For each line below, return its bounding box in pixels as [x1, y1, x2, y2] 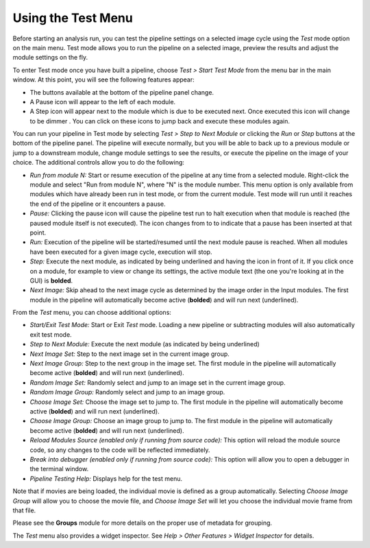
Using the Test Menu [12, 10, 133, 25]
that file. [12, 506, 36, 514]
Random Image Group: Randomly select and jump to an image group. [29, 388, 225, 396]
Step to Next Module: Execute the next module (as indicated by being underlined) [29, 340, 260, 348]
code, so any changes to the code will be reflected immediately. [29, 446, 210, 454]
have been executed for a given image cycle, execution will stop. [29, 248, 212, 256]
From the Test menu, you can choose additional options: [12, 309, 171, 317]
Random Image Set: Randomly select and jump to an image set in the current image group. [29, 378, 286, 387]
